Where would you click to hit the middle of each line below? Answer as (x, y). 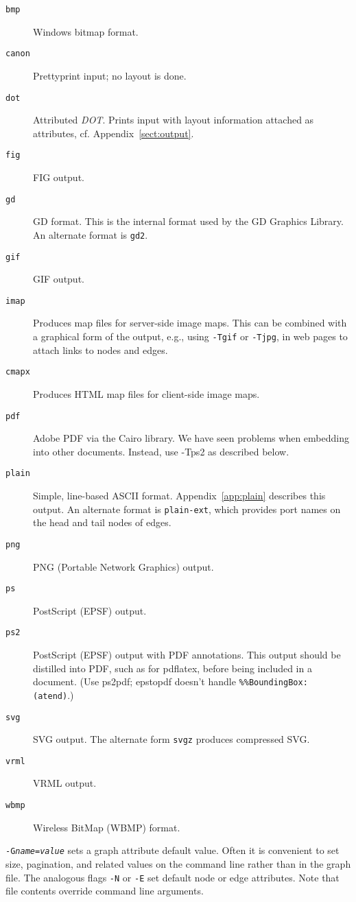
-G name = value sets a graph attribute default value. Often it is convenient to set (173, 850)
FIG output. (59, 177)
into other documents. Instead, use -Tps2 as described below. (161, 451)
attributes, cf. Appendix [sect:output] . (114, 133)
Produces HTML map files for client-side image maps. (146, 393)
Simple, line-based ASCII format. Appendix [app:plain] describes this (179, 495)
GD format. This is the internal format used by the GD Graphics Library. (188, 221)
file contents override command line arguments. (105, 891)
